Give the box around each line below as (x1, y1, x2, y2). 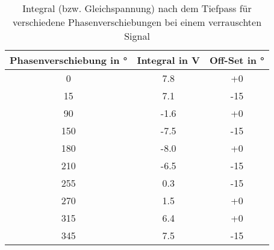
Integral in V (137, 53, 201, 67)
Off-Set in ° (210, 53, 264, 67)
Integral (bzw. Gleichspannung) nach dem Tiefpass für (22, 1, 252, 15)
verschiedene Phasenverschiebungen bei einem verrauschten (12, 15, 262, 29)
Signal (124, 29, 150, 43)
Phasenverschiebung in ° (10, 53, 128, 67)
